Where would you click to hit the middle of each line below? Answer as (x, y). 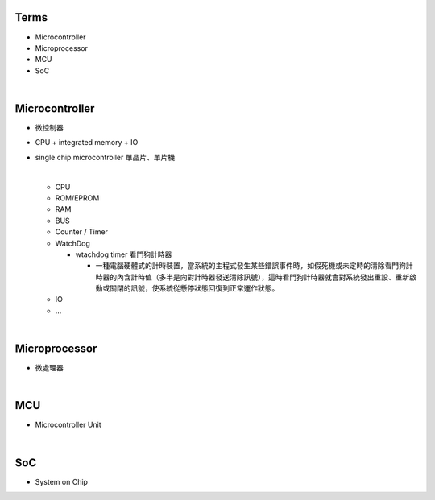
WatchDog (72, 243)
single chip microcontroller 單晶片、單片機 (105, 157)
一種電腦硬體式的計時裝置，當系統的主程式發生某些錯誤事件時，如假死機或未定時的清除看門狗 (251, 266)
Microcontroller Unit (68, 425)
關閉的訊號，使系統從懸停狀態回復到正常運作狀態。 (194, 288)
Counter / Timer (82, 232)
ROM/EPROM (77, 198)
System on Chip (62, 481)
